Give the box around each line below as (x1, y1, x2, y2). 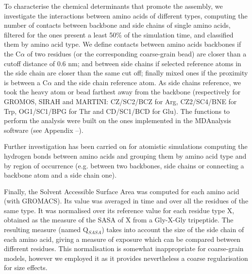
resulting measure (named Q (4, 224, 88, 235)
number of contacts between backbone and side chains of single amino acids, (4, 20, 231, 30)
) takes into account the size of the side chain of (101, 224, 244, 235)
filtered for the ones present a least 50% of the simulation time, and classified (4, 29, 234, 39)
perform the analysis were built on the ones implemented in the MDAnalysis (4, 115, 232, 126)
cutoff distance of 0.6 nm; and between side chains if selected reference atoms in (4, 58, 241, 68)
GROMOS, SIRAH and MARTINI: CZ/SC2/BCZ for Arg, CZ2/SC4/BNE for (4, 96, 237, 106)
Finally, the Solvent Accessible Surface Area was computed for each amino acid (4, 186, 239, 196)
